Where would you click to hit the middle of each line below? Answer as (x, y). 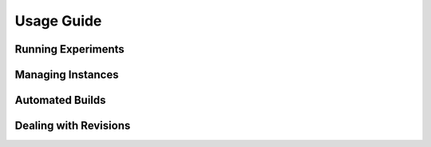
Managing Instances (67, 75)
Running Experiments (70, 49)
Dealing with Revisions (73, 126)
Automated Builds (61, 100)
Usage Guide (58, 21)
